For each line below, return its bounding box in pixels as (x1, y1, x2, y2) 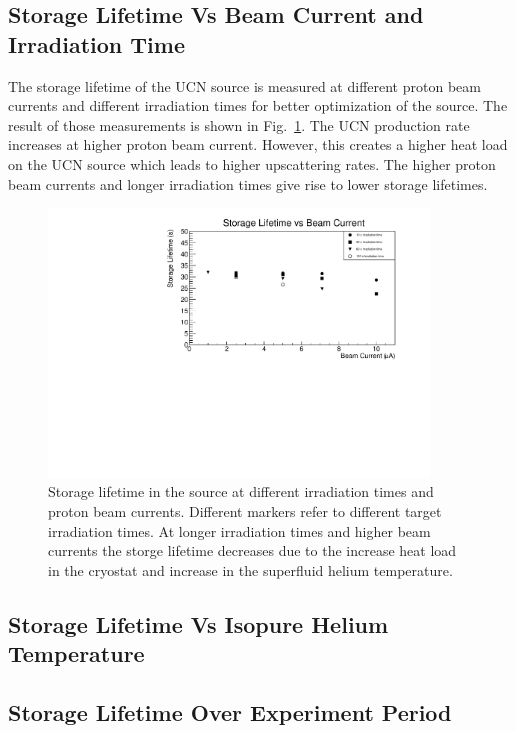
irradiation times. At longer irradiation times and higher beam (48, 520, 431, 541)
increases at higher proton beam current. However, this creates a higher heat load (8, 134, 508, 155)
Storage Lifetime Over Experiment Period (8, 696, 452, 727)
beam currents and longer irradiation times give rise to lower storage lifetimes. (8, 173, 488, 194)
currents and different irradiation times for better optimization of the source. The (8, 95, 508, 116)
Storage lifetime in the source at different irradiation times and (48, 481, 434, 502)
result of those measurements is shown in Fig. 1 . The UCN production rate (8, 114, 470, 135)
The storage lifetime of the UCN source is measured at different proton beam (8, 75, 481, 96)
